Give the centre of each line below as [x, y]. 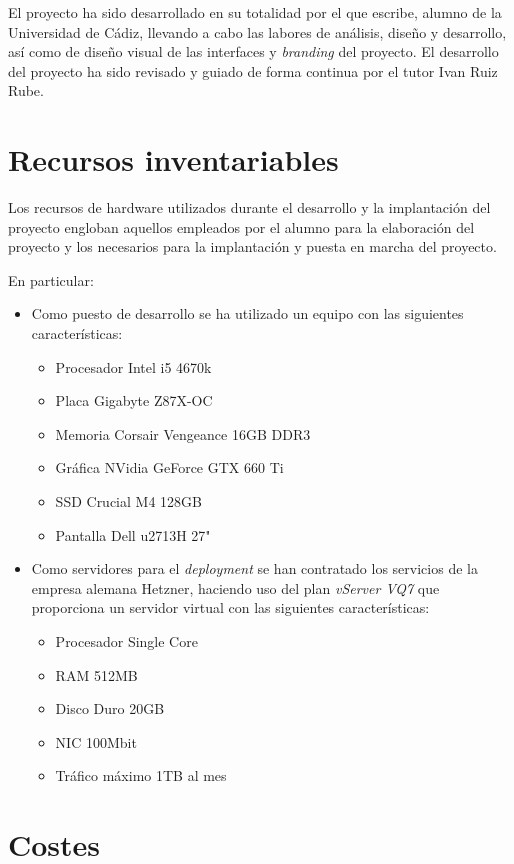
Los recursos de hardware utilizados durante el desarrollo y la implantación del [249, 207]
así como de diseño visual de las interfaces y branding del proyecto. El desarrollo [253, 51]
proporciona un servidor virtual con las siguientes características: [230, 607]
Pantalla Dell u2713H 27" [133, 534]
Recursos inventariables [173, 159]
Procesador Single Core [126, 641]
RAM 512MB [96, 674]
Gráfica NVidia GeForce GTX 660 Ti [169, 467]
